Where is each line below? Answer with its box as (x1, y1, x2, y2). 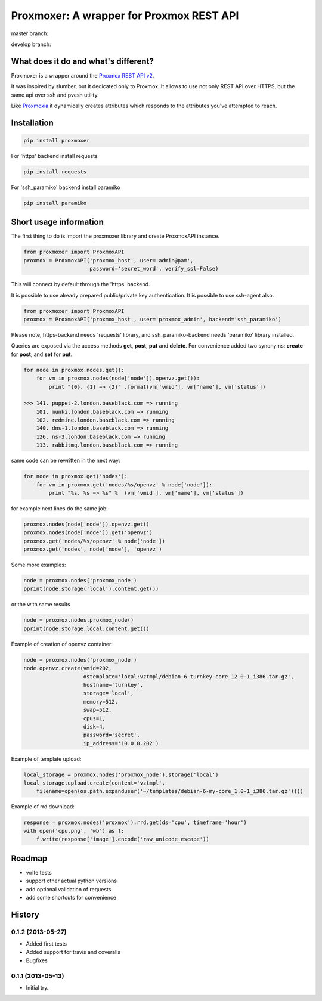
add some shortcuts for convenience (26, 894, 116, 901)
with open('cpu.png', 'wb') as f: (23, 828, 125, 834)
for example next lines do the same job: (11, 504, 109, 512)
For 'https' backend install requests (11, 153, 98, 159)
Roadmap (11, 853, 48, 863)
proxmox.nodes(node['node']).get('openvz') (23, 529, 153, 536)
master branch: (11, 30, 49, 37)
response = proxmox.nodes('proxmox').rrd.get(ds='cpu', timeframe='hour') (23, 819, 247, 826)
